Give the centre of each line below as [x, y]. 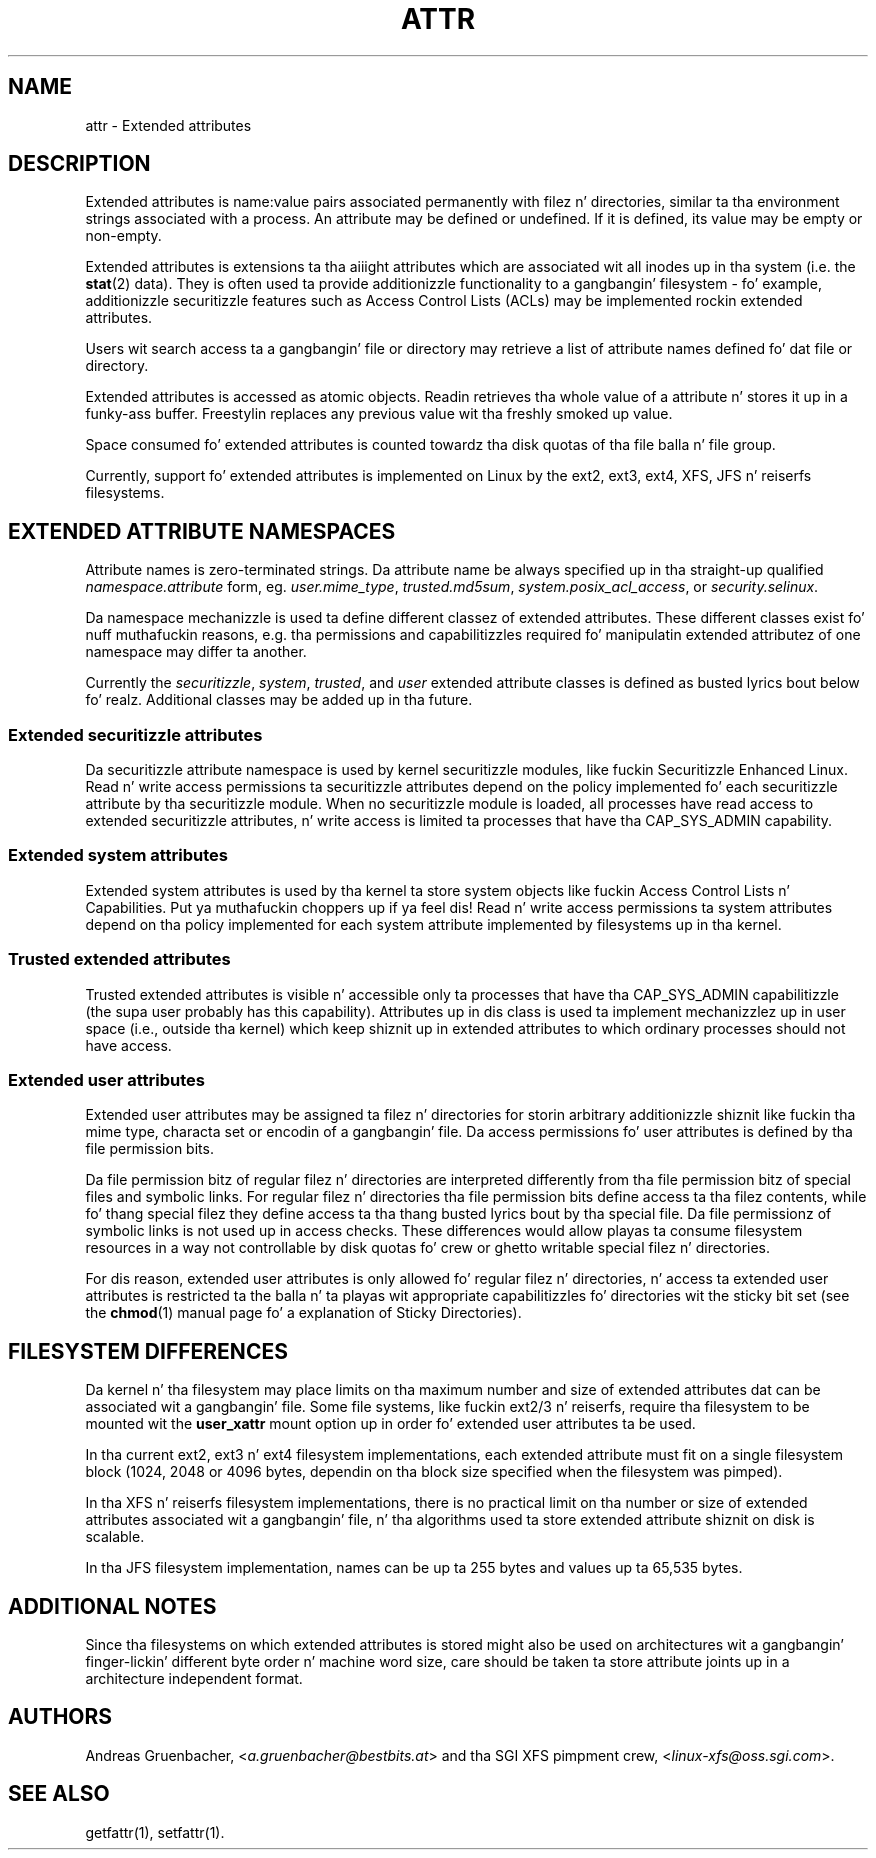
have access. [128, 1045]
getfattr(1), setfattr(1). [155, 1832]
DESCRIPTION [79, 164]
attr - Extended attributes [168, 125]
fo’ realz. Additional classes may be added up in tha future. [279, 700]
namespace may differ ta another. [196, 652]
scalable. [115, 1537]
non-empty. [123, 236]
